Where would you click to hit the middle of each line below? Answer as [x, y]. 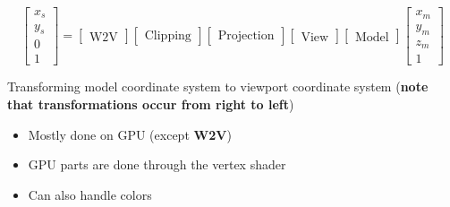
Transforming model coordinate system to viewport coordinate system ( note [218, 86]
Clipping [168, 36]
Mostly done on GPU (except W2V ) [130, 134]
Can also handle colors [90, 194]
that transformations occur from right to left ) [151, 103]
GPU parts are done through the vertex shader [157, 164]
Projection [246, 36]
